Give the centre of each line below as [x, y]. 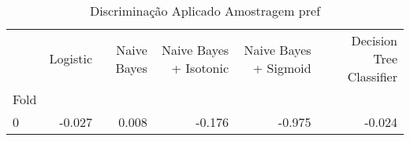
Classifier [372, 76]
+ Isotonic [200, 67]
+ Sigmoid [282, 67]
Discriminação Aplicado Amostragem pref [205, 11]
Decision [374, 40]
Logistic [71, 58]
